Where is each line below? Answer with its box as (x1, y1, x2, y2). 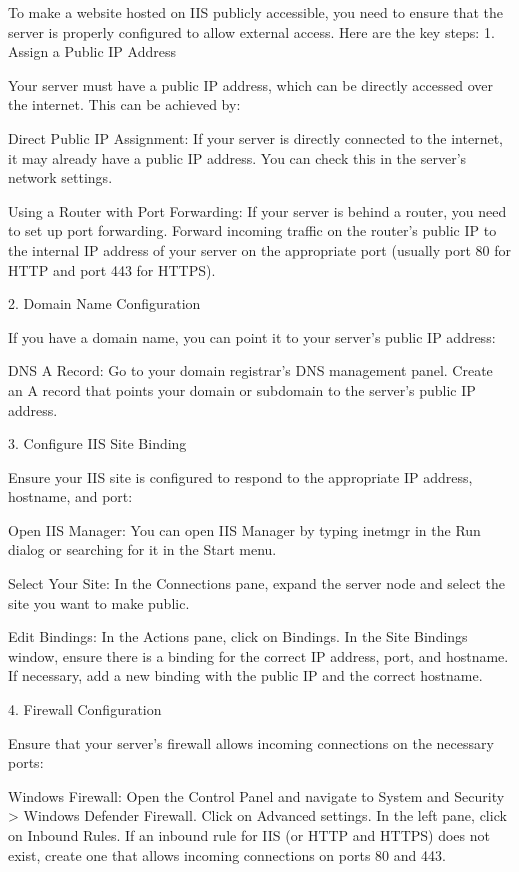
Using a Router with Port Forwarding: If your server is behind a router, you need (8, 200, 507, 221)
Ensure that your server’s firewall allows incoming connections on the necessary (8, 732, 494, 753)
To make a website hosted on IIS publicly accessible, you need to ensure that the (8, 2, 504, 22)
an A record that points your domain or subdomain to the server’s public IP (8, 379, 476, 400)
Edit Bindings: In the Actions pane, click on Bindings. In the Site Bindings (8, 626, 468, 647)
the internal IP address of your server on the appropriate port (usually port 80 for (8, 239, 512, 260)
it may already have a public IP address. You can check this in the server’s (8, 147, 467, 168)
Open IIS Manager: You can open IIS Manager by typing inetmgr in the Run (8, 519, 481, 540)
